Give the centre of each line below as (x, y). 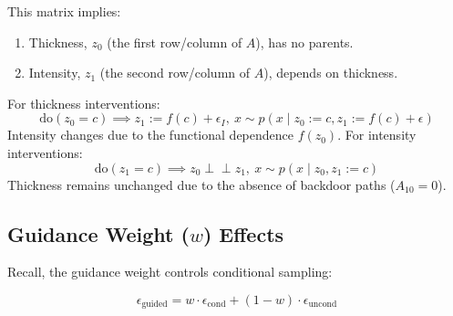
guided (154, 305)
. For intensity (377, 135)
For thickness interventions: (84, 103)
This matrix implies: (64, 11)
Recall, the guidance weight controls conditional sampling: (170, 272)
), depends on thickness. (331, 73)
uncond (323, 305)
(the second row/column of (175, 73)
